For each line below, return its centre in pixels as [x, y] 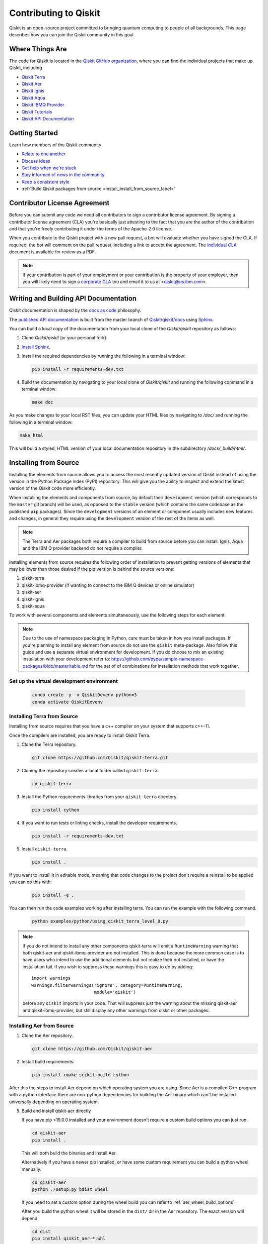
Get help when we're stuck [49, 168]
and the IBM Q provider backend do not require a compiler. [83, 548]
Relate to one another [44, 154]
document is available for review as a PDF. [53, 252]
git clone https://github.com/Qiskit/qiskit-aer [92, 1048]
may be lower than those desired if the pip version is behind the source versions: [92, 569]
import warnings [51, 978]
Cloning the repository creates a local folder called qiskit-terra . [90, 771]
